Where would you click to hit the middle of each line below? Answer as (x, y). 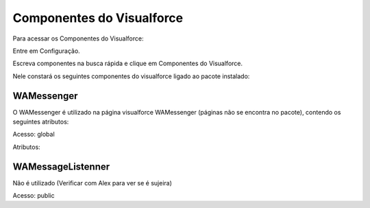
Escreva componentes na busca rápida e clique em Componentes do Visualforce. (128, 63)
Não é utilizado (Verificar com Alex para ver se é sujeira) (92, 183)
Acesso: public (34, 196)
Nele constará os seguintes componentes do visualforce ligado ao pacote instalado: (131, 76)
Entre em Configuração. (46, 51)
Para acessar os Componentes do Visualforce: (78, 38)
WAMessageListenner (61, 166)
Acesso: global (34, 135)
